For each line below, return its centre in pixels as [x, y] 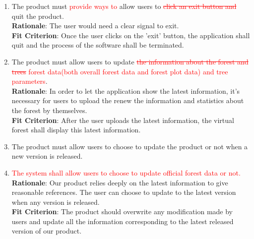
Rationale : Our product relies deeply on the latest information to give [120, 182]
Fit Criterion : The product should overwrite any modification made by [122, 211]
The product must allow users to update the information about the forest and [130, 61]
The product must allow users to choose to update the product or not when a [130, 146]
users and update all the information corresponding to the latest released [123, 221]
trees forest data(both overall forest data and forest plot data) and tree [120, 71]
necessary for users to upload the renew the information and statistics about [128, 100]
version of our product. [47, 231]
